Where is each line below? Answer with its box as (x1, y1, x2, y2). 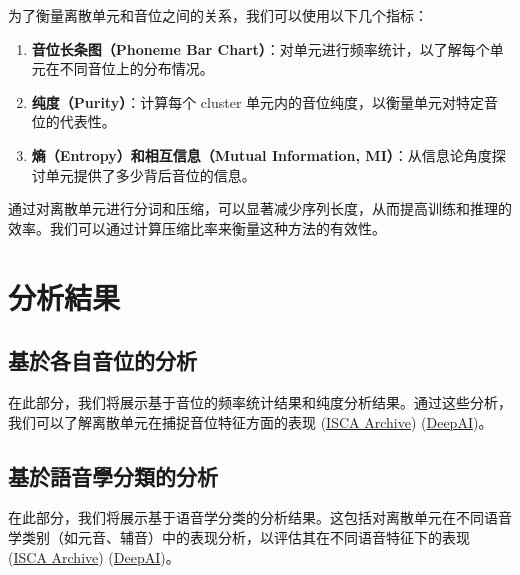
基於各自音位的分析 (8, 345, 197, 376)
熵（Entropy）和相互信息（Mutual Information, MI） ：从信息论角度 (31, 144, 492, 165)
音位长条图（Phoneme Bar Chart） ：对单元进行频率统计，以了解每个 (31, 38, 490, 59)
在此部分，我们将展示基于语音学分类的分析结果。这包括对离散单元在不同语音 (8, 507, 512, 528)
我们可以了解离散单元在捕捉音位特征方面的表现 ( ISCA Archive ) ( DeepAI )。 (8, 411, 493, 432)
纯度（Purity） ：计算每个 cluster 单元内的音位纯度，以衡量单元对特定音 (31, 91, 499, 112)
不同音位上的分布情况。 (59, 58, 214, 79)
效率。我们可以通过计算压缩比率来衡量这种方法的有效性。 (8, 217, 386, 238)
